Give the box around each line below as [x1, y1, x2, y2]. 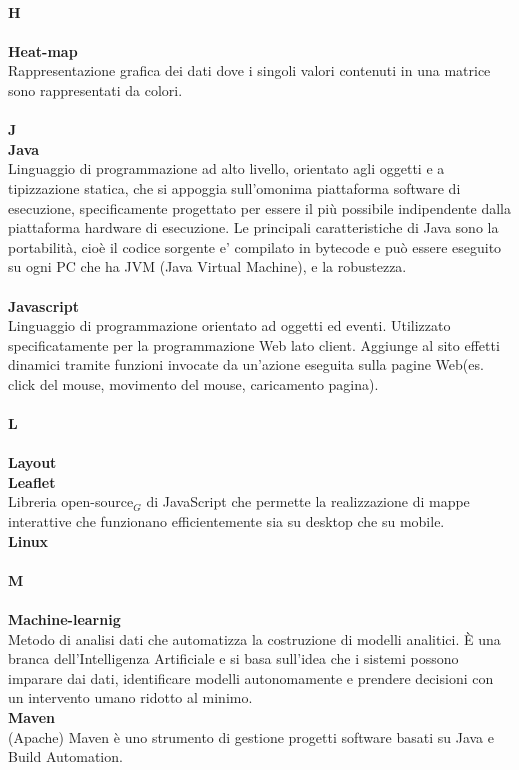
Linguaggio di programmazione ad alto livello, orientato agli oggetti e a [8, 158, 445, 179]
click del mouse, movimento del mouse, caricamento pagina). [8, 373, 379, 394]
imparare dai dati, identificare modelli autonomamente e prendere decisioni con [8, 667, 494, 688]
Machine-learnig [8, 609, 121, 629]
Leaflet [8, 471, 56, 492]
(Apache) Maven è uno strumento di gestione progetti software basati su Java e [8, 726, 494, 747]
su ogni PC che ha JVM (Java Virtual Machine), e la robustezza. [8, 256, 407, 277]
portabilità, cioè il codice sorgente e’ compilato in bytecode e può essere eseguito [8, 236, 502, 257]
